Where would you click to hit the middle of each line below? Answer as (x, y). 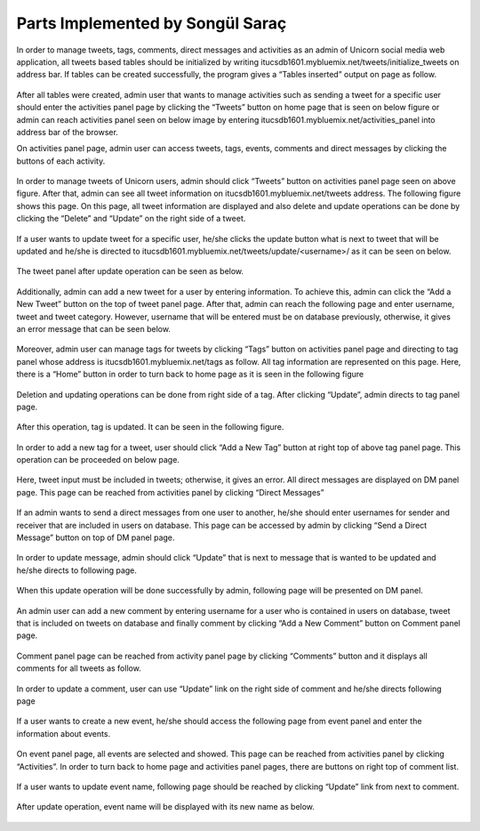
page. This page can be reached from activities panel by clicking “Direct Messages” (170, 492)
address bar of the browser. (68, 132)
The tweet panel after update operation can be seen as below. (130, 271)
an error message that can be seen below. (93, 328)
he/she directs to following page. (77, 570)
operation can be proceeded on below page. (98, 460)
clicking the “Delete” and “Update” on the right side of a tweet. (131, 219)
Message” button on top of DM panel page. (96, 537)
